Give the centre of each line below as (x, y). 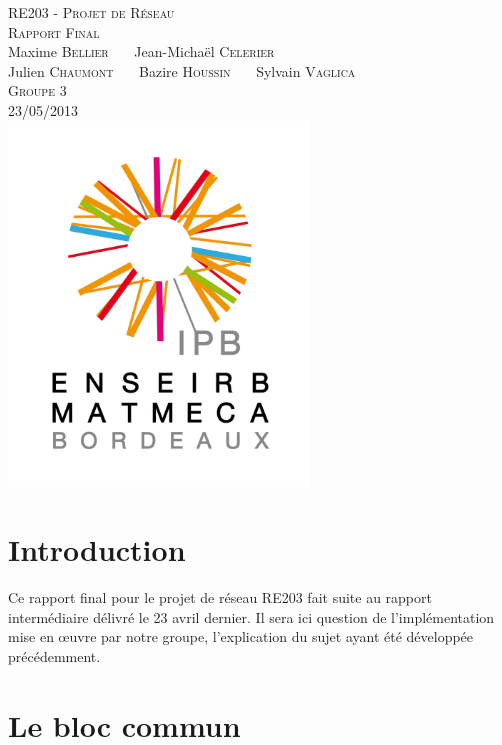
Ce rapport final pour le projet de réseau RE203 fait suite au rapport (220, 597)
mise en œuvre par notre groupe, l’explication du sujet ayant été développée (241, 636)
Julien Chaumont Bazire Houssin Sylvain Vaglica (182, 70)
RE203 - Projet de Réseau (91, 12)
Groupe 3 (37, 90)
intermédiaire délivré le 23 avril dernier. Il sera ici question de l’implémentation (251, 616)
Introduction (97, 549)
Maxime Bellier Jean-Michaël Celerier (141, 51)
